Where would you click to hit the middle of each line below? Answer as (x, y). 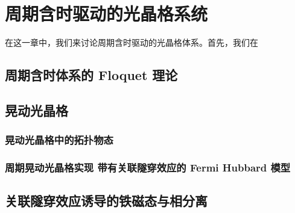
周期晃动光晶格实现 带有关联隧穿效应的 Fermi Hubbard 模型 (148, 168)
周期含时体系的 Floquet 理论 (91, 75)
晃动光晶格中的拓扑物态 (59, 140)
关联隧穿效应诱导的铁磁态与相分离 (106, 201)
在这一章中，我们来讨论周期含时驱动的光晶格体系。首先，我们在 (132, 42)
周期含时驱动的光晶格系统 (106, 14)
